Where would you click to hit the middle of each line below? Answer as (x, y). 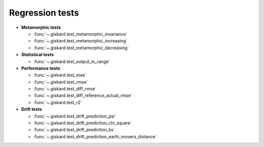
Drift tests (32, 109)
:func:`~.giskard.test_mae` (60, 75)
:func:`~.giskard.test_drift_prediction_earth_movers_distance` (95, 136)
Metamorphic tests (41, 27)
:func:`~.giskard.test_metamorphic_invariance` (80, 34)
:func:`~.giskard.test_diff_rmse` (65, 89)
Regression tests (44, 13)
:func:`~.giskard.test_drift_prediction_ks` (74, 130)
